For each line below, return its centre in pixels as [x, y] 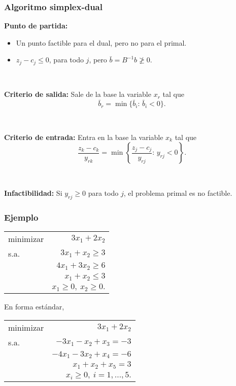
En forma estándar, [34, 306]
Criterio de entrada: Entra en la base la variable [84, 137]
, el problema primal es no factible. [178, 193]
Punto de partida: [36, 26]
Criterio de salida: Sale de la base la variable [78, 94]
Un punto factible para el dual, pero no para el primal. [101, 42]
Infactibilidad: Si [33, 193]
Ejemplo [21, 217]
